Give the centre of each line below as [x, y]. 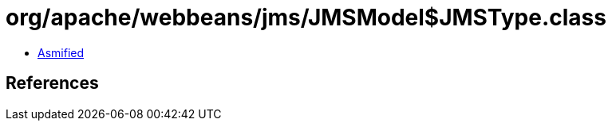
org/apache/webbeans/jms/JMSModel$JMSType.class [306, 17]
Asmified [61, 52]
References [52, 83]
